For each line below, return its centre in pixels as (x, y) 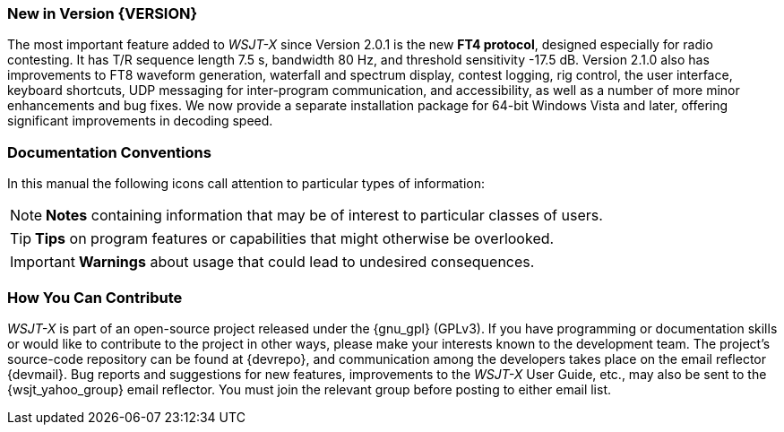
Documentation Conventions (109, 152)
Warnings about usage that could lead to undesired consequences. (306, 262)
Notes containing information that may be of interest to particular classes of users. (324, 216)
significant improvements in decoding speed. (140, 121)
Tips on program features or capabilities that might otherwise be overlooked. (295, 239)
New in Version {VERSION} (103, 13)
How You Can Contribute (95, 297)
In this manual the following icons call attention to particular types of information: (246, 184)
